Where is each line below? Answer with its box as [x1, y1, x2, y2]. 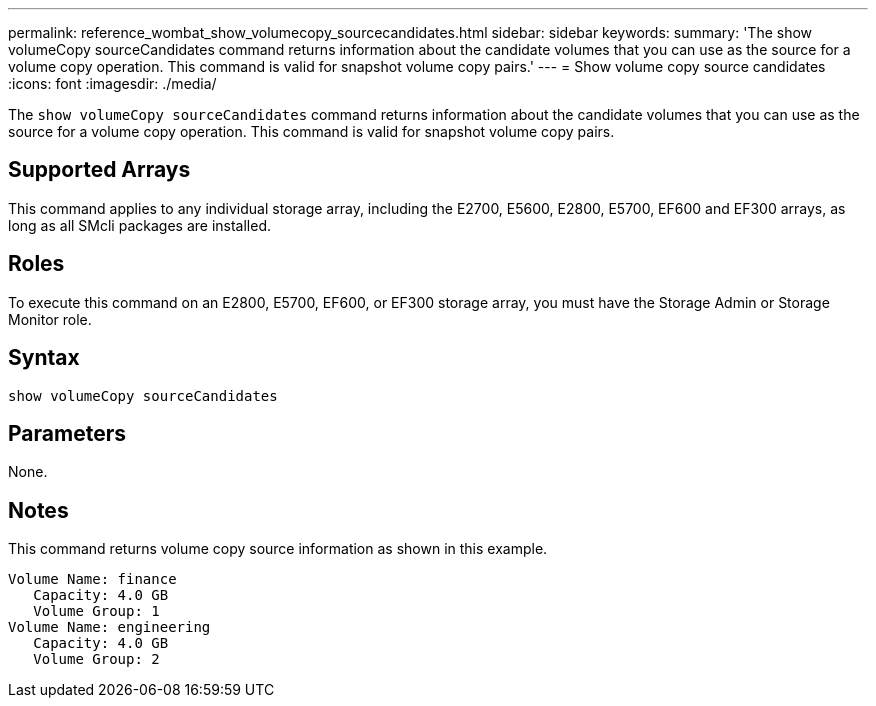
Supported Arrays [8, 157, 191, 183]
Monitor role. [8, 310, 92, 328]
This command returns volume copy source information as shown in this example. [8, 540, 548, 558]
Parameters [8, 420, 126, 446]
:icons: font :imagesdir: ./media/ [8, 75, 217, 92]
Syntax [8, 345, 80, 371]
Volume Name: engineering [8, 619, 211, 636]
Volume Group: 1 [33, 603, 160, 620]
